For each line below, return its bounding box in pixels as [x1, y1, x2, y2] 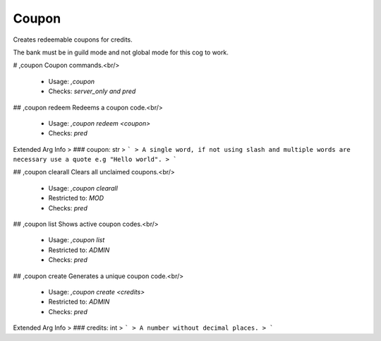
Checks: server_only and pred [48, 87, 136, 95]
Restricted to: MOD [48, 194, 104, 203]
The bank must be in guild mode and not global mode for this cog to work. [13, 48, 229, 56]
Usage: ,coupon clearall [48, 184, 118, 192]
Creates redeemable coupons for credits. [13, 35, 133, 44]
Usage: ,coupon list [48, 236, 105, 244]
